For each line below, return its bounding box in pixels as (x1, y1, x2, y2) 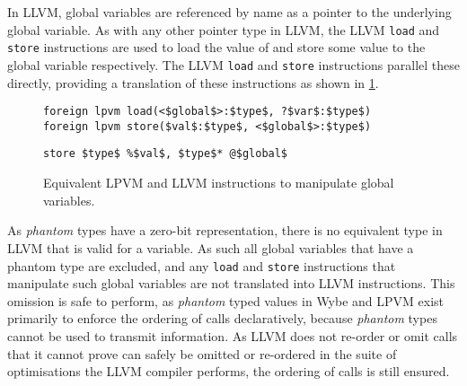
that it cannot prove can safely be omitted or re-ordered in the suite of (7, 344, 397, 363)
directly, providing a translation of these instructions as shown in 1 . (7, 73, 379, 92)
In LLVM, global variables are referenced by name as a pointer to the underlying (7, 3, 452, 21)
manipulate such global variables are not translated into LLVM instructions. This (7, 274, 455, 293)
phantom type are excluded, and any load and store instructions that (7, 256, 396, 275)
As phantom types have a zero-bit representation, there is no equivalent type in (7, 221, 443, 240)
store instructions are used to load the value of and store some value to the (7, 38, 426, 57)
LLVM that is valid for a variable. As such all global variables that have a (7, 238, 414, 257)
